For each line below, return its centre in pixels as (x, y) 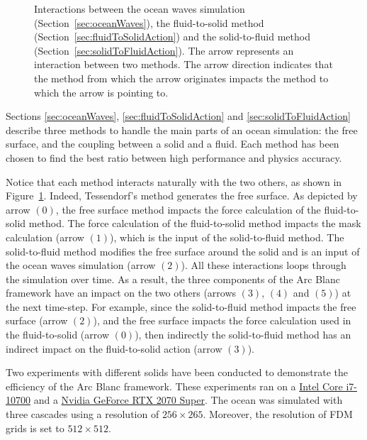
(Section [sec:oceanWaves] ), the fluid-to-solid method (149, 22)
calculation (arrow (45, 237)
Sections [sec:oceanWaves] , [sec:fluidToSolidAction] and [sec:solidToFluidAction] (178, 116)
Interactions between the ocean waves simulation (140, 9)
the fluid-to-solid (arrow (58, 335)
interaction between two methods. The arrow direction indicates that (183, 64)
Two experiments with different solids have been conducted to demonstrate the (177, 372)
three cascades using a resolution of (83, 414)
